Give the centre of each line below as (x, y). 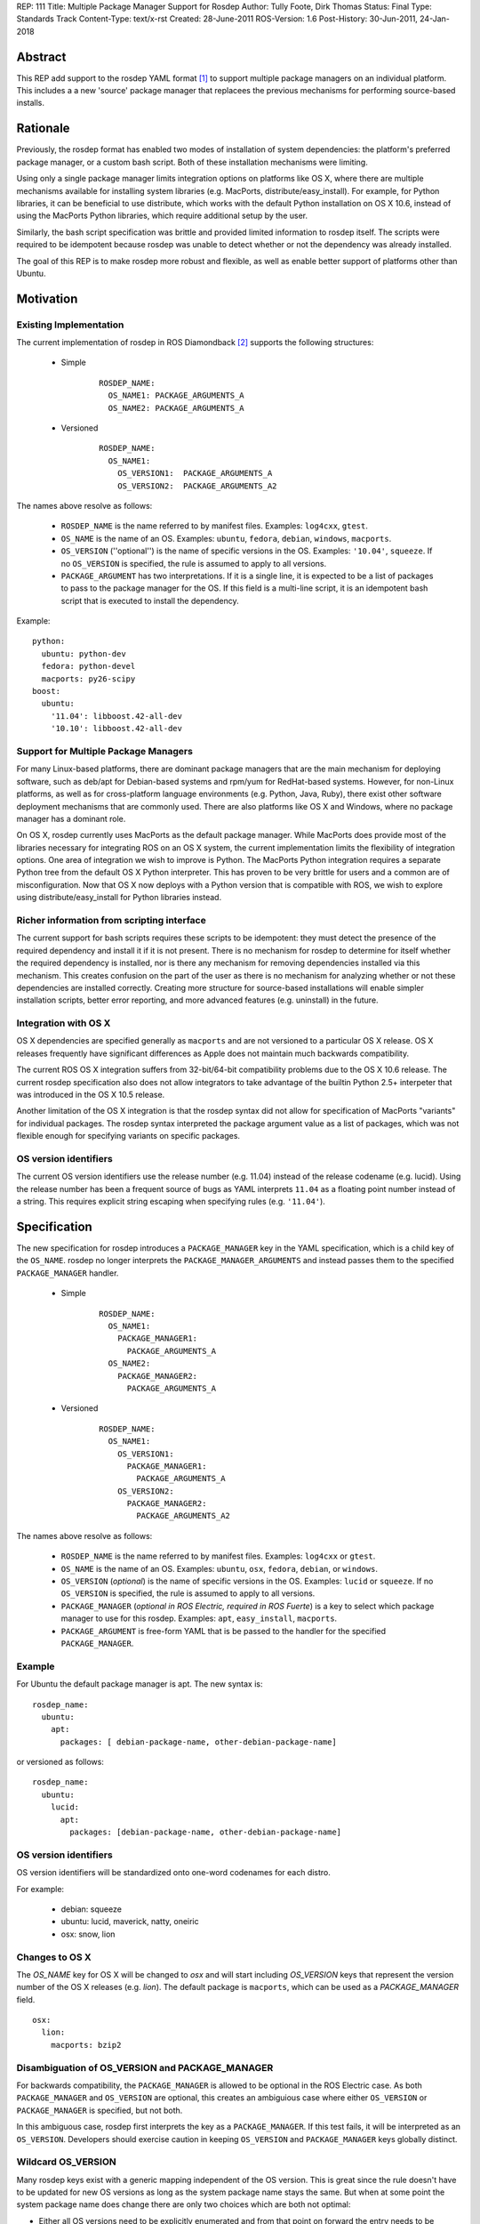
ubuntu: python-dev (84, 653)
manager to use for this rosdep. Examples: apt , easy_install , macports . (199, 1618)
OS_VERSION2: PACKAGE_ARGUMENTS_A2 (197, 486)
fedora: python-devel (88, 666)
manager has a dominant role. (71, 818)
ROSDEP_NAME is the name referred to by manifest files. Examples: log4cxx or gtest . (218, 1556)
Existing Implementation (70, 325)
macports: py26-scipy (88, 679)
